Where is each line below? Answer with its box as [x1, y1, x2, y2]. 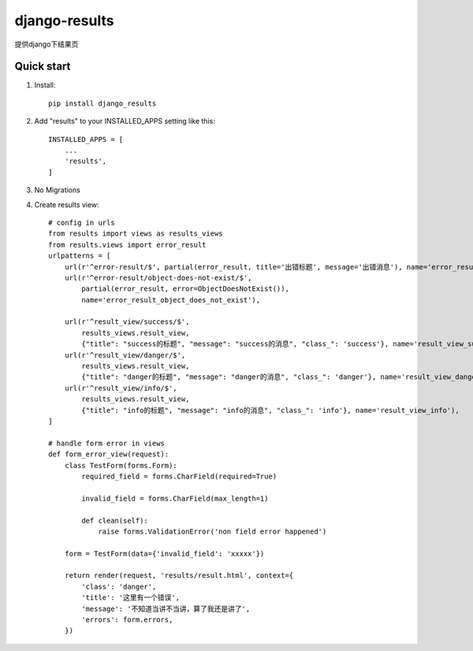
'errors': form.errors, [81, 616, 173, 624]
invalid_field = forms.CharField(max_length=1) [81, 493, 269, 503]
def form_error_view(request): [48, 450, 169, 459]
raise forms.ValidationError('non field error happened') [98, 526, 327, 536]
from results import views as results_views [48, 229, 224, 238]
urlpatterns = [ [48, 251, 111, 260]
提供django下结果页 [14, 39, 79, 49]
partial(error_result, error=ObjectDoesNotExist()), [81, 285, 289, 293]
